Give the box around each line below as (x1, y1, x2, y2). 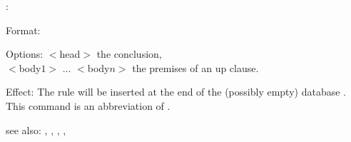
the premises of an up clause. (132, 60, 259, 75)
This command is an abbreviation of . (6, 98, 171, 113)
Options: (6, 46, 44, 61)
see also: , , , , (6, 122, 66, 137)
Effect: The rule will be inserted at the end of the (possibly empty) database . (6, 84, 346, 99)
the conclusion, (96, 46, 162, 61)
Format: (6, 22, 41, 37)
